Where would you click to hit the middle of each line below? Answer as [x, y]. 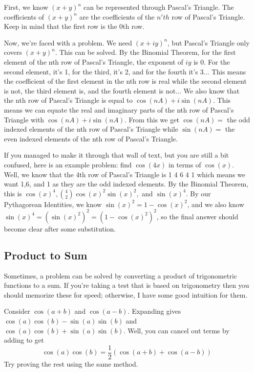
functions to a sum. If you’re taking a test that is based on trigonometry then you [127, 285]
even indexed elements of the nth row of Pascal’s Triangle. [91, 138]
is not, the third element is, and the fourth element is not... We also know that [122, 90]
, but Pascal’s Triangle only [208, 42]
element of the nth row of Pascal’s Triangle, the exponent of [94, 61]
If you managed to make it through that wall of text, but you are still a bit [116, 155]
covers [13, 52]
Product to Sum [46, 255]
